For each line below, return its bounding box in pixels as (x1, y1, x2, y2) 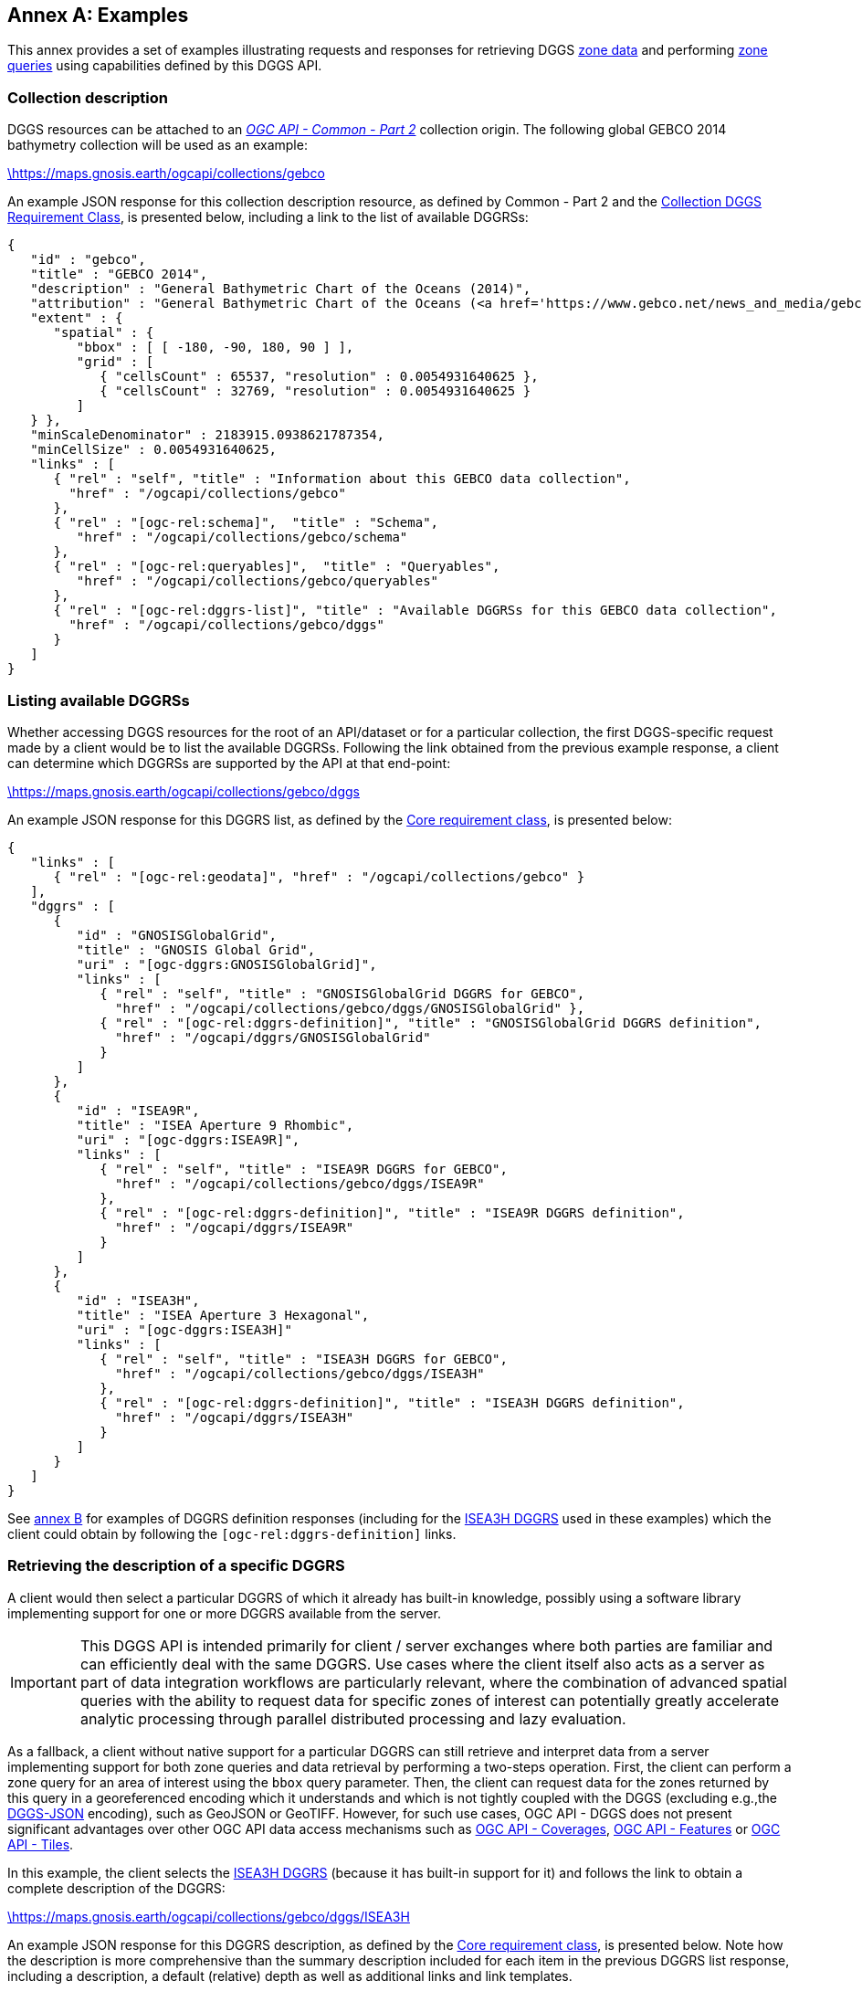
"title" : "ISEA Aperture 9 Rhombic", (76, 1117, 354, 1132)
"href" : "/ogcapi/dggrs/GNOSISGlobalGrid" (115, 1029, 431, 1045)
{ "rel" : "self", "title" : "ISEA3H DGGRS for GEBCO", (100, 1351, 508, 1366)
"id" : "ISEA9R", (76, 1102, 200, 1118)
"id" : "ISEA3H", (76, 1292, 200, 1308)
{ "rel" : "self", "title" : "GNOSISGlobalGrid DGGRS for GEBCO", (100, 985, 585, 1001)
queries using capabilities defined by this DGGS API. (7, 58, 322, 74)
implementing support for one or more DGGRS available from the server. (7, 1605, 441, 1621)
